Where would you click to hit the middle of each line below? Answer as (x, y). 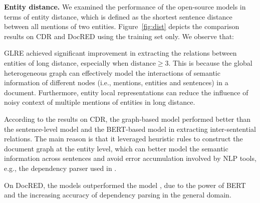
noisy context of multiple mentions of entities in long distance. (100, 102)
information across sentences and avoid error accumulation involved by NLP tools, (130, 158)
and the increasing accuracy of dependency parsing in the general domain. (118, 195)
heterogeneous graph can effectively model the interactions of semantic (112, 72)
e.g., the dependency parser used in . (60, 168)
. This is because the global (210, 62)
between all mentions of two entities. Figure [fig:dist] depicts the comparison (122, 26)
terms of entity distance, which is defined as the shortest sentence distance (118, 16)
